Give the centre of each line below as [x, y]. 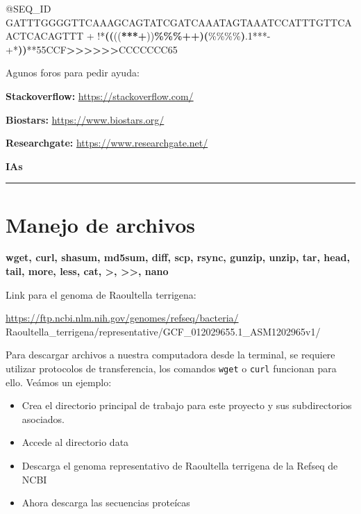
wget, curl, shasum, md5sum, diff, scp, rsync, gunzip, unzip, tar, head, [178, 257]
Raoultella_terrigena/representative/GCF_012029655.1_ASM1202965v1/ [163, 331]
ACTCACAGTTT [45, 36]
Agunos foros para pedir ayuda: [73, 73]
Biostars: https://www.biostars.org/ [85, 119]
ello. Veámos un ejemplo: [59, 382]
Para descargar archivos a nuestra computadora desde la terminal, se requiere [170, 355]
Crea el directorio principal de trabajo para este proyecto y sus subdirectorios [187, 405]
